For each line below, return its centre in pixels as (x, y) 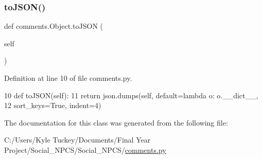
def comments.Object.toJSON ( (54, 26)
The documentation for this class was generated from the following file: (116, 122)
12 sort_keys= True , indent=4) (53, 105)
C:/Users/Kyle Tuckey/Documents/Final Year (77, 140)
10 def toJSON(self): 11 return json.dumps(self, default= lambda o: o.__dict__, (131, 95)
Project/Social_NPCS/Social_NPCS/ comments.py (85, 149)
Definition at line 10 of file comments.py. (68, 78)
